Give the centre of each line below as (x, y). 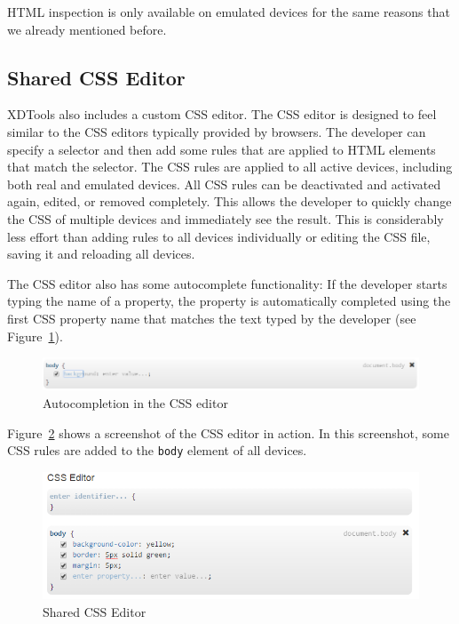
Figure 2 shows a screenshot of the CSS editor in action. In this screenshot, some (228, 432)
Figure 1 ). (35, 336)
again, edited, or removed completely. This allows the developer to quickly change (229, 201)
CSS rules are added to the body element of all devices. (157, 450)
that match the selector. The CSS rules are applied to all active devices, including (230, 167)
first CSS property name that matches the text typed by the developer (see (212, 318)
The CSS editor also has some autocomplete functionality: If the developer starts (227, 283)
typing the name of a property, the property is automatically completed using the (229, 301)
